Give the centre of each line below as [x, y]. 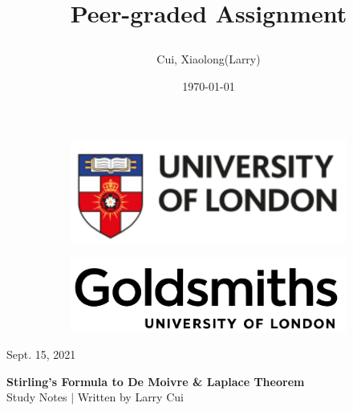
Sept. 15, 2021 [41, 354]
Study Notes [37, 397]
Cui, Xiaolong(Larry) [209, 59]
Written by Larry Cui [130, 397]
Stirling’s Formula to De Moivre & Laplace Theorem [156, 381]
